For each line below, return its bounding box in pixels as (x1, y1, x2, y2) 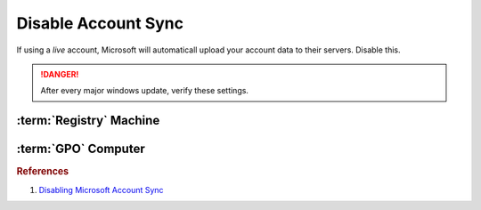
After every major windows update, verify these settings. (40, 85, 249, 96)
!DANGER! (40, 69, 79, 79)
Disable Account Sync (16, 13, 184, 33)
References (16, 166, 69, 178)
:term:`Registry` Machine (16, 113, 160, 128)
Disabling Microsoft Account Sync (38, 184, 164, 195)
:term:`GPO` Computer (16, 141, 146, 157)
